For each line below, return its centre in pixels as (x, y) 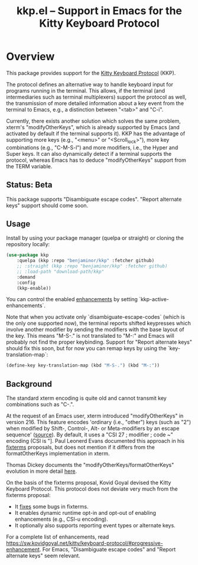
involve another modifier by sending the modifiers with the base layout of (95, 329)
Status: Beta (29, 185)
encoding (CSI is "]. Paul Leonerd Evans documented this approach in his (95, 441)
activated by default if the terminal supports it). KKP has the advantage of (96, 133)
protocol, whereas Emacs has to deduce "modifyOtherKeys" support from (96, 160)
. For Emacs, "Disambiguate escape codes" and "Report (108, 550)
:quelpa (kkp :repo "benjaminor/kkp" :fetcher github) (86, 261)
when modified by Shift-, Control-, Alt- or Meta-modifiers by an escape (93, 429)
